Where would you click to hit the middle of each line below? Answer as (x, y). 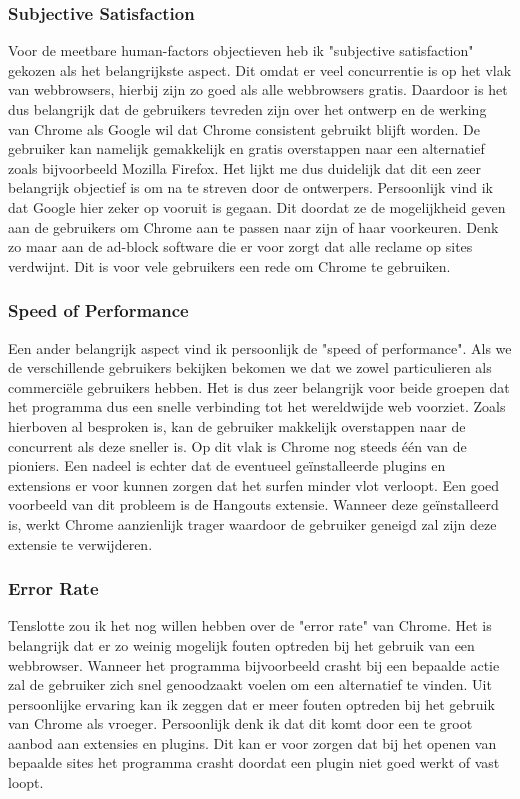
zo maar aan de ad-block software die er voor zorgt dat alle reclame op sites (240, 246)
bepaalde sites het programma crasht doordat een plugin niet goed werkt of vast (254, 762)
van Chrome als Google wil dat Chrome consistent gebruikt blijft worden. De (244, 128)
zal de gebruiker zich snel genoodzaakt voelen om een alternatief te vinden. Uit (250, 684)
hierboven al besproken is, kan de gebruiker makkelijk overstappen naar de (237, 425)
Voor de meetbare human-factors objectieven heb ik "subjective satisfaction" (241, 50)
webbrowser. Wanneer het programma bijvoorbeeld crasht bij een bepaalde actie (254, 664)
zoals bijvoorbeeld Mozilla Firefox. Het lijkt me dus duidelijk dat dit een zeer (244, 167)
